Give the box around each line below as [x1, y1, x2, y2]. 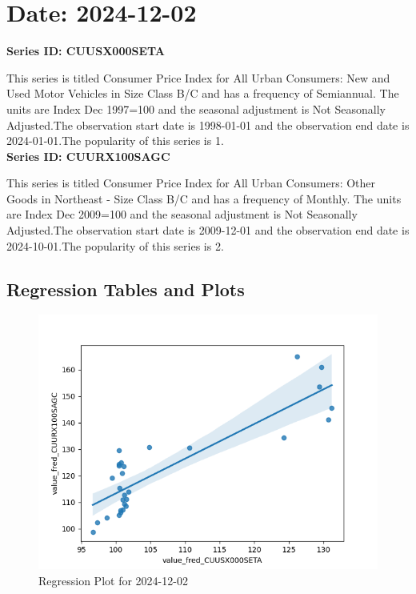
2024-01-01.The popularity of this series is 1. [6, 132, 224, 149]
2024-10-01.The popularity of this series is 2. [6, 237, 224, 254]
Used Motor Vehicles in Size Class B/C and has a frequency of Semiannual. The [6, 85, 399, 102]
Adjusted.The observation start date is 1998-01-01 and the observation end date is [6, 116, 410, 133]
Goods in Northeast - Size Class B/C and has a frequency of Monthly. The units [6, 190, 402, 207]
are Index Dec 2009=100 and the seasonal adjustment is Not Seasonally [6, 206, 358, 223]
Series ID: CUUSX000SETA [6, 42, 166, 59]
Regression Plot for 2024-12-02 [38, 572, 188, 589]
